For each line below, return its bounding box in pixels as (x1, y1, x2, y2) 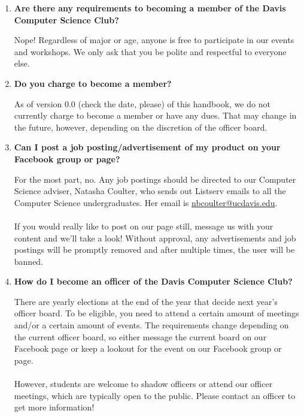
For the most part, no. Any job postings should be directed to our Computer (14, 173, 296, 185)
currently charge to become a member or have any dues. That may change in (14, 109, 297, 122)
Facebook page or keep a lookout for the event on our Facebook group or (14, 342, 282, 355)
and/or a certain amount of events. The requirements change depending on (14, 319, 289, 331)
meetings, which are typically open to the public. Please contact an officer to (14, 389, 296, 401)
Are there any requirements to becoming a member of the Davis (14, 2, 286, 14)
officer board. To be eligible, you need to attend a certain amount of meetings (14, 307, 299, 319)
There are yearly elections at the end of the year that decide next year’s (14, 295, 278, 307)
